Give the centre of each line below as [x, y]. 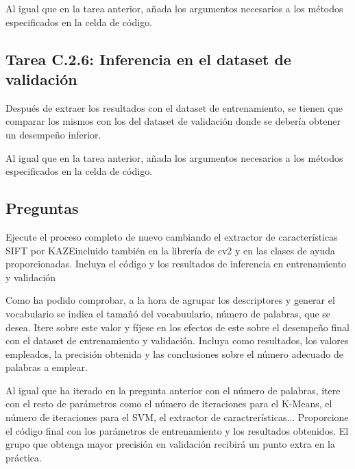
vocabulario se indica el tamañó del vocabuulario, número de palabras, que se [168, 313]
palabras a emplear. [47, 367]
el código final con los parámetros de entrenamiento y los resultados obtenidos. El [177, 430]
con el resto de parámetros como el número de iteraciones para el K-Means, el [169, 404]
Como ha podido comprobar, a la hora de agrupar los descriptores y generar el [170, 300]
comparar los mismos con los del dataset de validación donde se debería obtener [173, 121]
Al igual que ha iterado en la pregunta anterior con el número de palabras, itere [173, 390]
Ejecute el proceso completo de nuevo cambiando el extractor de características [172, 236]
